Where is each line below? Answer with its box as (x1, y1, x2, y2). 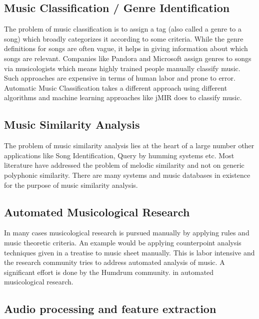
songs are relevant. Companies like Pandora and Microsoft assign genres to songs (4, 53, 251, 63)
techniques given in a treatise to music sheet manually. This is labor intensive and (4, 247, 255, 257)
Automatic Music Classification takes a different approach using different (4, 82, 227, 93)
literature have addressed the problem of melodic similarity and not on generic (4, 160, 244, 170)
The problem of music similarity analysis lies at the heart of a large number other (4, 140, 254, 151)
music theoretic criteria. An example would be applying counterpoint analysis (4, 237, 241, 247)
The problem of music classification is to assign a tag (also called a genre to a (4, 24, 241, 34)
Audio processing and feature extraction (4, 301, 216, 316)
